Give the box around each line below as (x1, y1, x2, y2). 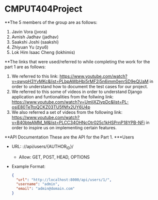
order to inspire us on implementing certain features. (11, 124, 117, 130)
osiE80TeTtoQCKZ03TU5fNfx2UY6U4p (11, 104, 91, 110)
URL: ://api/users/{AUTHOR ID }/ (11, 143, 74, 151)
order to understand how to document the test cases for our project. (11, 83, 148, 89)
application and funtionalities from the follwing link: (11, 93, 114, 100)
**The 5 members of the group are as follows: (4, 19, 97, 25)
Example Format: (11, 163, 46, 169)
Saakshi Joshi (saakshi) (11, 39, 59, 45)
